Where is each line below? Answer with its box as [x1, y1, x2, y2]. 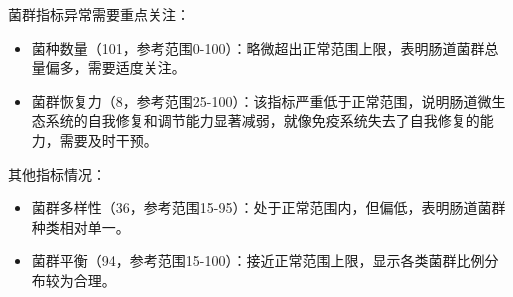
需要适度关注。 [87, 57, 186, 78]
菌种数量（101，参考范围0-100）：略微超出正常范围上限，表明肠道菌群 [31, 37, 485, 58]
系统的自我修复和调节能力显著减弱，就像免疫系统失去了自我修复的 [45, 110, 480, 131]
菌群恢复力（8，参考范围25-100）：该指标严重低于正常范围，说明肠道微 [31, 90, 492, 111]
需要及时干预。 [59, 129, 158, 150]
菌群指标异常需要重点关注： [8, 4, 190, 24]
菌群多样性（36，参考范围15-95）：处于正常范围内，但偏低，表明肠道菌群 [31, 197, 506, 218]
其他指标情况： [8, 163, 106, 184]
